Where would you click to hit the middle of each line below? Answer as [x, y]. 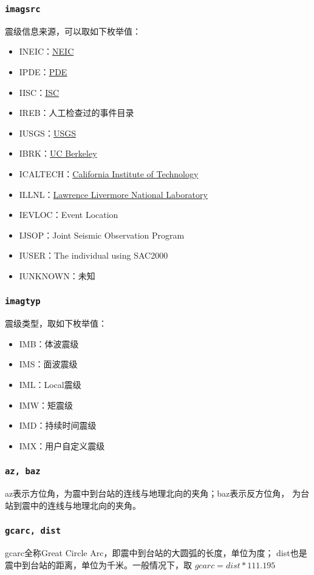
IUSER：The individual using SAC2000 [94, 255]
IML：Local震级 [50, 385]
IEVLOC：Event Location [69, 215]
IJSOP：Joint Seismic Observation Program [102, 235]
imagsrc [23, 9]
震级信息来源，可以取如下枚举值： [73, 31]
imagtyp [23, 301]
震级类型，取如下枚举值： [56, 323]
